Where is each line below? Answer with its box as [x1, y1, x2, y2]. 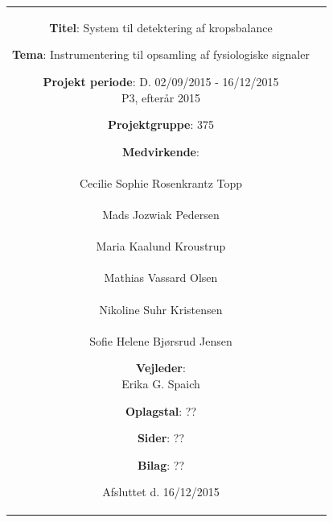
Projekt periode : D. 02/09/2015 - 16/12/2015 [43, 72, 279, 89]
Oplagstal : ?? [125, 402, 197, 419]
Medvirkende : [122, 143, 199, 159]
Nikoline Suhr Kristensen [99, 300, 223, 317]
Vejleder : [136, 359, 186, 376]
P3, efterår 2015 [121, 89, 200, 106]
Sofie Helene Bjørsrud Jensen [89, 332, 232, 349]
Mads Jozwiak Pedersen [102, 206, 220, 223]
